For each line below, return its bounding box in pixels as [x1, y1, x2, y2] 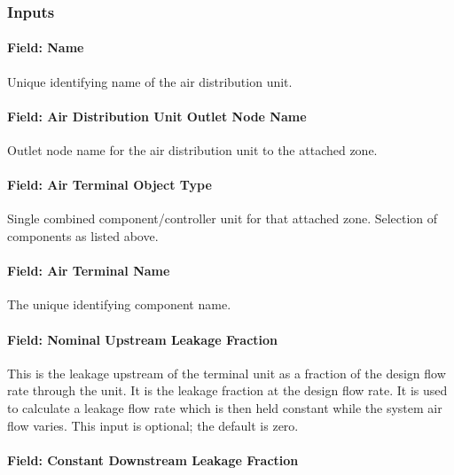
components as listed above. [7, 227, 159, 245]
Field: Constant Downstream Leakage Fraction [7, 450, 299, 469]
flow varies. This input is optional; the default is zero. [7, 416, 299, 434]
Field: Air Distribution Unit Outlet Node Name [7, 106, 307, 125]
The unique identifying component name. [7, 295, 231, 314]
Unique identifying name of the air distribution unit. [7, 72, 293, 90]
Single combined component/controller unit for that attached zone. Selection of [7, 209, 438, 228]
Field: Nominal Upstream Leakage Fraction [7, 330, 278, 348]
